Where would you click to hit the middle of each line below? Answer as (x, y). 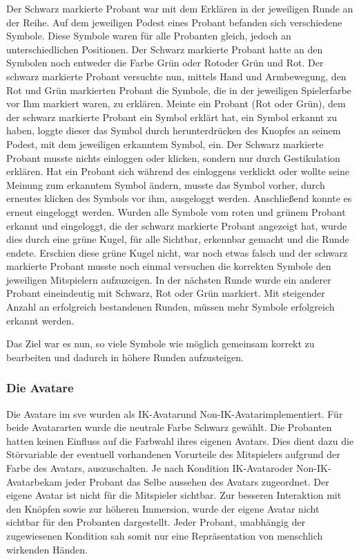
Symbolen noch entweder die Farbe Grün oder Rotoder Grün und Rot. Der (165, 63)
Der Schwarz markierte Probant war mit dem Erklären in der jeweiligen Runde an (180, 8)
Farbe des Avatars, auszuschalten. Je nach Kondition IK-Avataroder (150, 468)
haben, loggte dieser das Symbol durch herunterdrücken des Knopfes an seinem (174, 130)
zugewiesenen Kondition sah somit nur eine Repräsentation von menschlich (165, 535)
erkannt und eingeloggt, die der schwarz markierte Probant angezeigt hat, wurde (177, 225)
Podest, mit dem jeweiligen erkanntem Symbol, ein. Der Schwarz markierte (165, 144)
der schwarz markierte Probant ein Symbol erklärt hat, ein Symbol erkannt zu (172, 117)
